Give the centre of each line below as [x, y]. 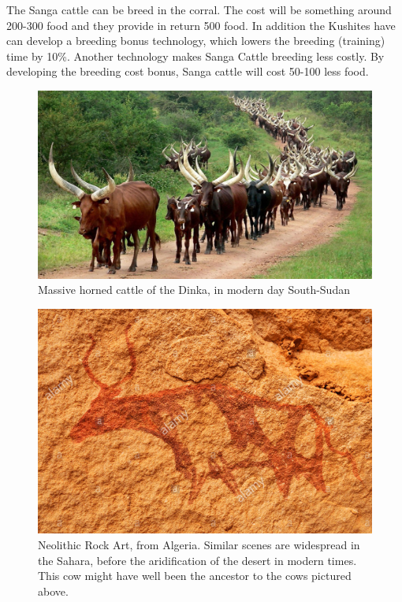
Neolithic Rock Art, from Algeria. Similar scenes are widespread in [199, 544]
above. [53, 591]
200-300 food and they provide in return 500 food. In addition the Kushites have [201, 25]
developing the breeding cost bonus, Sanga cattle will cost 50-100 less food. [188, 71]
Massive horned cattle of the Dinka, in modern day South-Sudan [194, 290]
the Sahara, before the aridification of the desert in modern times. [197, 560]
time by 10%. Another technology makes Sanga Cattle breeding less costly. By [195, 56]
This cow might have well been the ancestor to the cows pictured [195, 576]
